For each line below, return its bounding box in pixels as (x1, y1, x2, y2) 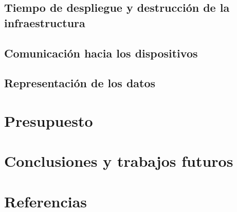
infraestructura (4, 14, 85, 30)
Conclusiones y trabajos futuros (4, 150, 233, 171)
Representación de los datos (4, 75, 156, 91)
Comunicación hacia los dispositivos (4, 45, 198, 61)
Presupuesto (4, 110, 93, 131)
